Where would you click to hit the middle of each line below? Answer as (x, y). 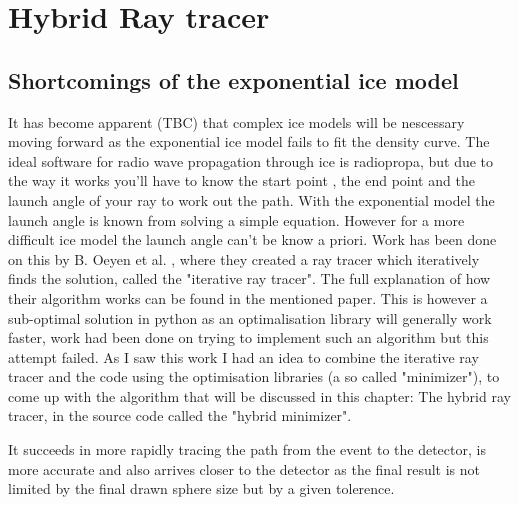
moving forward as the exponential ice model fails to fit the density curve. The (249, 141)
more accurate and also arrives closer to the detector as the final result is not (244, 468)
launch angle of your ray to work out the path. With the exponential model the (251, 199)
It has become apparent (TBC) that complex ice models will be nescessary (236, 121)
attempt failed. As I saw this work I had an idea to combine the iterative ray (243, 356)
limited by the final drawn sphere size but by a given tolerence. (201, 488)
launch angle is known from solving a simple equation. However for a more (236, 219)
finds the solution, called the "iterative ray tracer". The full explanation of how (249, 278)
